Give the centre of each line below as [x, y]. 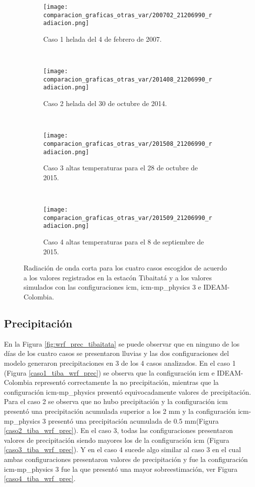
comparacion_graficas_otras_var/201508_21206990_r [128, 144]
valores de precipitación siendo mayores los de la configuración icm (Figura [117, 440]
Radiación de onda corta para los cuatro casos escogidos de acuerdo [125, 268]
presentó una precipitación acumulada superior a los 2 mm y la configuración [120, 411]
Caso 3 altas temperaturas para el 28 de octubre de [121, 168]
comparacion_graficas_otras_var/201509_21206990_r [128, 218]
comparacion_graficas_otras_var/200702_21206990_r [128, 15]
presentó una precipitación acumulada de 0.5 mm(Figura [133, 420]
